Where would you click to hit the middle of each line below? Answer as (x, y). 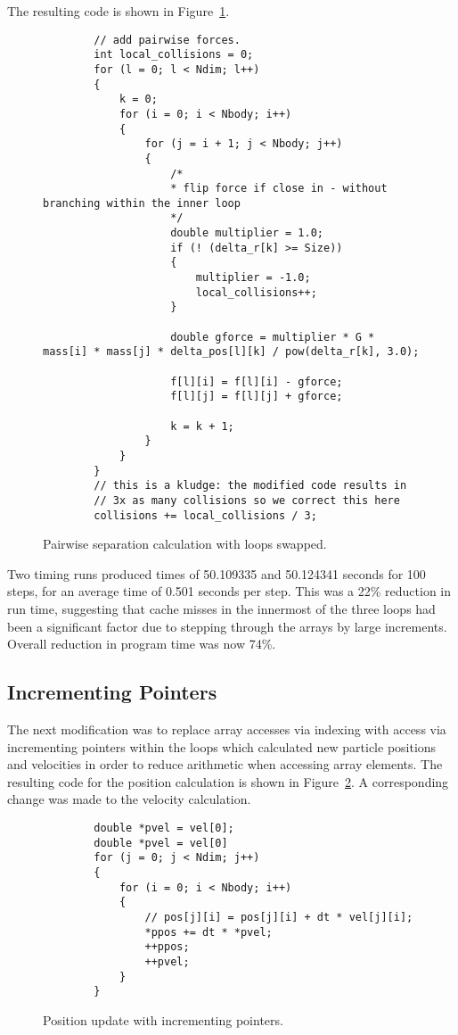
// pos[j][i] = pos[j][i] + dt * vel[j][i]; (279, 917)
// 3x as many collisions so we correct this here (247, 500)
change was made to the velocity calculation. (129, 799)
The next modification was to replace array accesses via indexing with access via (227, 729)
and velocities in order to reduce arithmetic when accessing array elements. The (225, 764)
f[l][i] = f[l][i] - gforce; (257, 381)
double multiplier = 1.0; (247, 233)
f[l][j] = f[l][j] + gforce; (257, 397)
